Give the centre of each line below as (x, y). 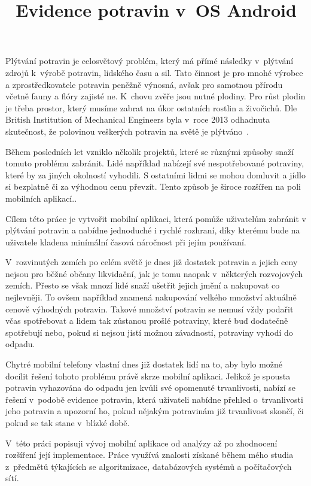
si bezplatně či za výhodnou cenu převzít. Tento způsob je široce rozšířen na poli (153, 186)
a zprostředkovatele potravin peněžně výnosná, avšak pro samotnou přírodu (144, 84)
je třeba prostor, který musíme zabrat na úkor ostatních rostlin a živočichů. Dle (151, 107)
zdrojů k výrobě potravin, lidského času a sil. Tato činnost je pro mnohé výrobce (154, 72)
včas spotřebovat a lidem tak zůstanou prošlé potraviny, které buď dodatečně (147, 321)
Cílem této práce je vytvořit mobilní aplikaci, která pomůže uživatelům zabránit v (156, 218)
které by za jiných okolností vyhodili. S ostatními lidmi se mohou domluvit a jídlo (155, 174)
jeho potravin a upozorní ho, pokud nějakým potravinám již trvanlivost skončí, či (155, 411)
